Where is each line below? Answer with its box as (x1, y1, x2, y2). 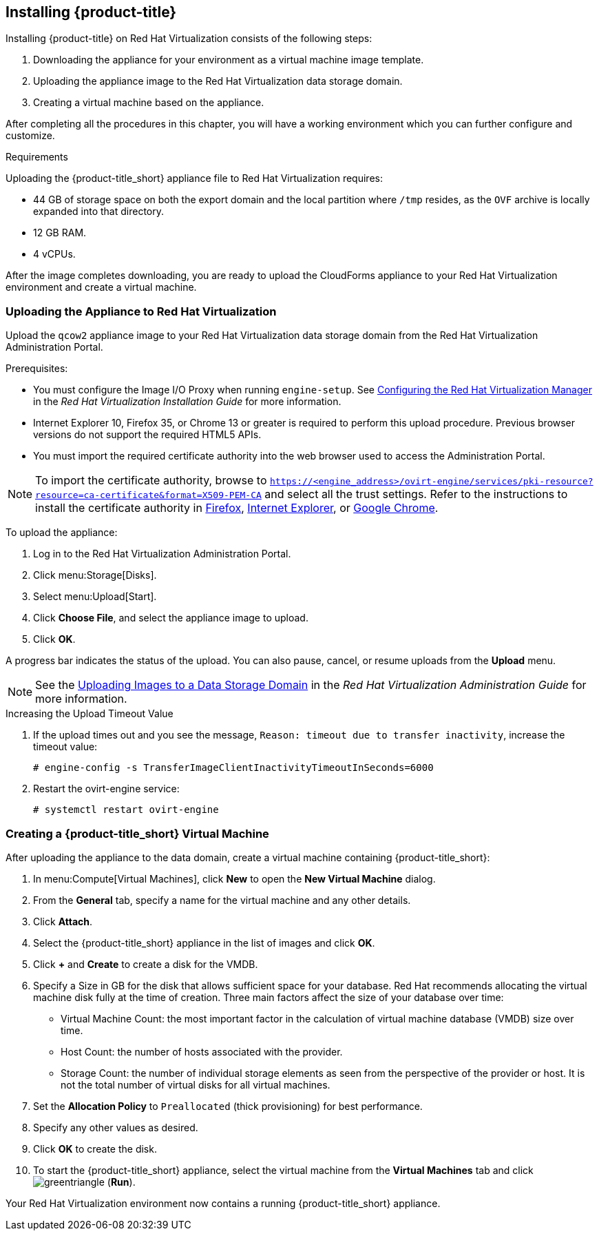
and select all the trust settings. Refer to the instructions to (264, 487, 568, 502)
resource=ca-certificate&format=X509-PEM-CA (35, 490, 262, 501)
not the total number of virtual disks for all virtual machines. (61, 1078, 330, 1091)
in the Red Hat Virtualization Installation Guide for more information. (33, 395, 341, 408)
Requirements (6, 151, 68, 163)
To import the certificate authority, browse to (35, 473, 267, 488)
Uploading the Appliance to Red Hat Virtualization (6, 304, 277, 318)
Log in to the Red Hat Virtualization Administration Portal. (33, 548, 291, 560)
